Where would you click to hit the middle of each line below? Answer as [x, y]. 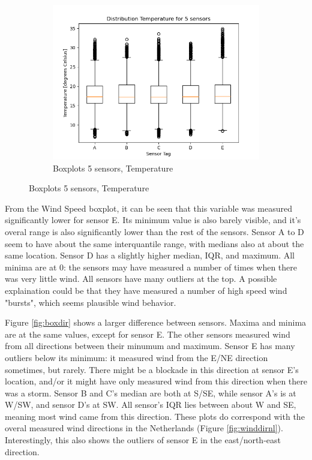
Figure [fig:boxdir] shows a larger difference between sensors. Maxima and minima [156, 322]
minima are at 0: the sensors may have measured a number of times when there [151, 267]
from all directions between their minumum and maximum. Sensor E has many [150, 346]
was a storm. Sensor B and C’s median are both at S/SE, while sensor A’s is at [151, 393]
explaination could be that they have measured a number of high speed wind [146, 290]
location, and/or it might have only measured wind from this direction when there [156, 381]
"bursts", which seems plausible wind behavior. [91, 302]
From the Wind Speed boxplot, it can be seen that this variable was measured [148, 208]
